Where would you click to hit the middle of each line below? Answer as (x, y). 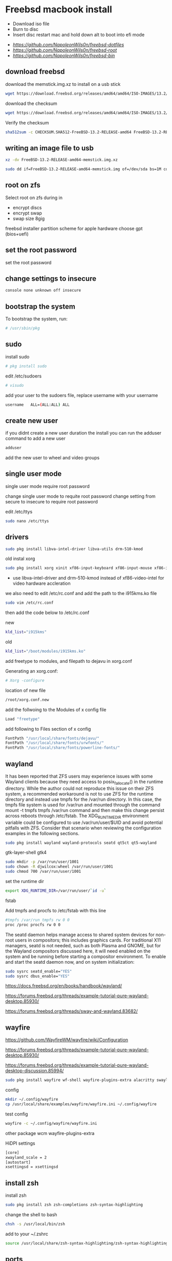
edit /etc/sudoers (24, 376)
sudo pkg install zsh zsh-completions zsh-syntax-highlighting (74, 1205)
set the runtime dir (25, 881)
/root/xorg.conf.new (27, 700)
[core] (12, 1152)
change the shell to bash (31, 1214)
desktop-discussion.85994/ (35, 1071)
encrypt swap (27, 213)
